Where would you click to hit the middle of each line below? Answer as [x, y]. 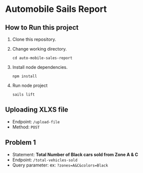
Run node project [30, 86]
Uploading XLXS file [37, 110]
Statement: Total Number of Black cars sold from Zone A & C [75, 154]
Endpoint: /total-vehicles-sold [45, 160]
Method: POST [26, 127]
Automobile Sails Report [56, 9]
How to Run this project [42, 28]
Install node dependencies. [40, 67]
